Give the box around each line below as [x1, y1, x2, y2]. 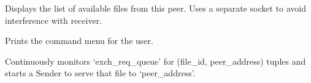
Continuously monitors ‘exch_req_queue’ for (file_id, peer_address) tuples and [5, 54, 306, 67]
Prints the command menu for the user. [5, 34, 153, 47]
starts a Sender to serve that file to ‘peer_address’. [5, 67, 196, 79]
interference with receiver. [5, 13, 102, 26]
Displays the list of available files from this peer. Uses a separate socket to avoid [5, 2, 306, 14]
